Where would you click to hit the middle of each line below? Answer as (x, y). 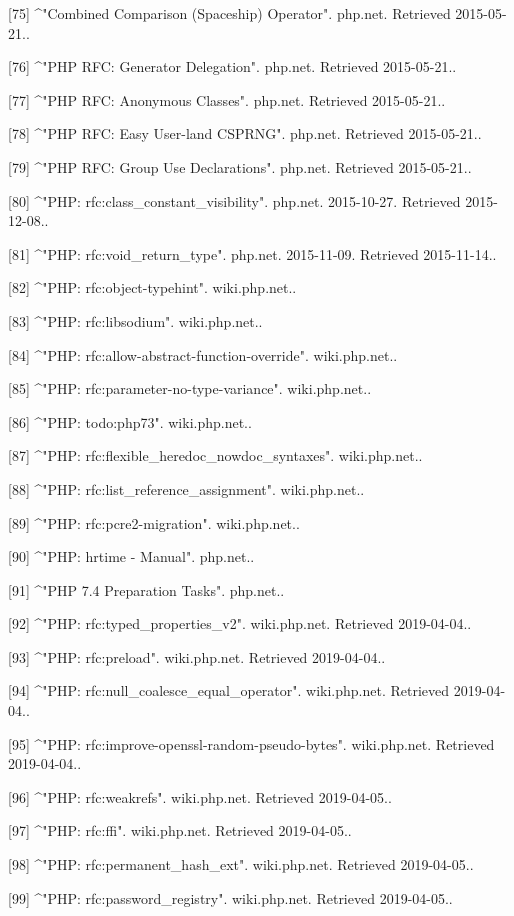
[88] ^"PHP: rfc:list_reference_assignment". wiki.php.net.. (186, 488)
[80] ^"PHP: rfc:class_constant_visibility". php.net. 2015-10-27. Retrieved (234, 200)
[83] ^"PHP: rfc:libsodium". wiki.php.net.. (135, 320)
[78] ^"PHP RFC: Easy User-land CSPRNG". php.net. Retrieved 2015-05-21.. (245, 133)
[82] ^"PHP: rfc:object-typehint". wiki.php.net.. (152, 287)
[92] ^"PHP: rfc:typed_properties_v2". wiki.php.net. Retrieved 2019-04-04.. (240, 623)
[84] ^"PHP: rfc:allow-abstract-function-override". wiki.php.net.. (203, 354)
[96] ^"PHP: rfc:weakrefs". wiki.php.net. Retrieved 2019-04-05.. (200, 796)
